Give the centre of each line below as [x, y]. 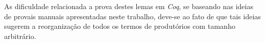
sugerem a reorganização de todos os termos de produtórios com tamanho [120, 26]
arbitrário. [20, 36]
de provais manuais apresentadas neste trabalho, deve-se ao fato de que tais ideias [132, 16]
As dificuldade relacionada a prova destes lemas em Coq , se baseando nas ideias [129, 6]
